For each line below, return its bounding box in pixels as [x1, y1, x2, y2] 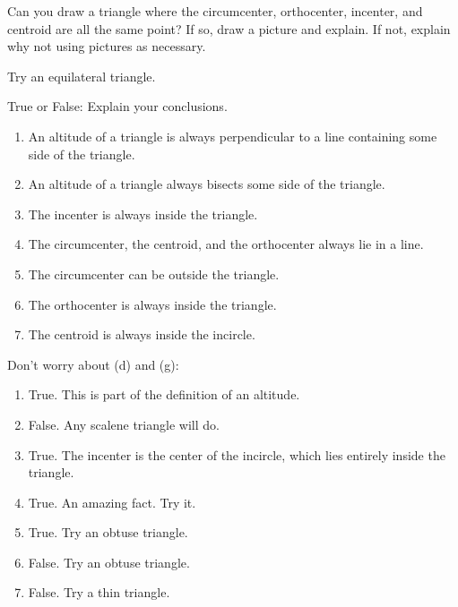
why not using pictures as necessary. [7, 37, 206, 56]
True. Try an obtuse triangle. [28, 523, 188, 542]
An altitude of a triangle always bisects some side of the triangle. [28, 175, 385, 193]
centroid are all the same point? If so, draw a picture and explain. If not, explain [7, 19, 451, 38]
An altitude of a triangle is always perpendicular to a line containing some [28, 126, 437, 145]
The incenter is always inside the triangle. [28, 204, 258, 223]
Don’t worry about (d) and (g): [7, 355, 179, 373]
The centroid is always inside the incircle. [28, 325, 255, 344]
